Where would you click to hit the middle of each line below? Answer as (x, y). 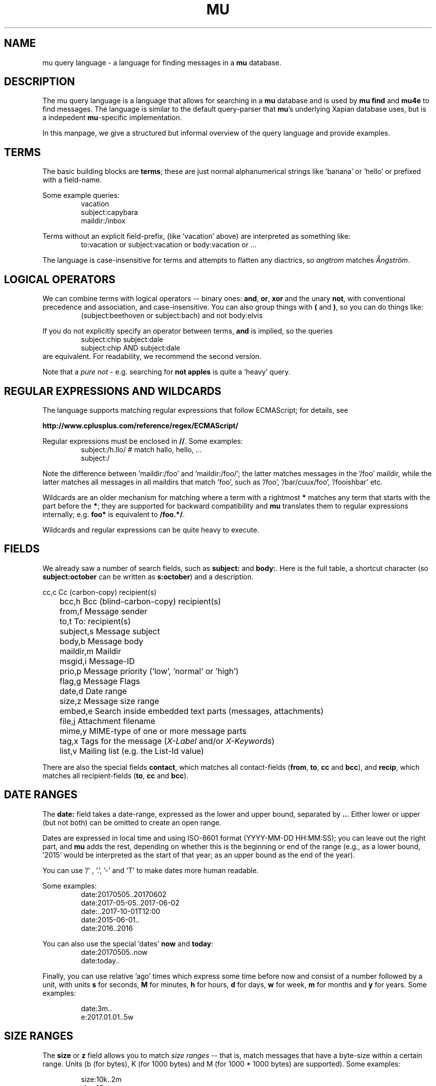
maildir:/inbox (103, 221)
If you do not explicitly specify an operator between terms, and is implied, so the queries (188, 331)
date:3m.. (96, 1008)
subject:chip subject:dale (122, 340)
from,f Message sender (103, 611)
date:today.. (100, 960)
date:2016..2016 (107, 928)
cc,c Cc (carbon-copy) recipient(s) (100, 592)
